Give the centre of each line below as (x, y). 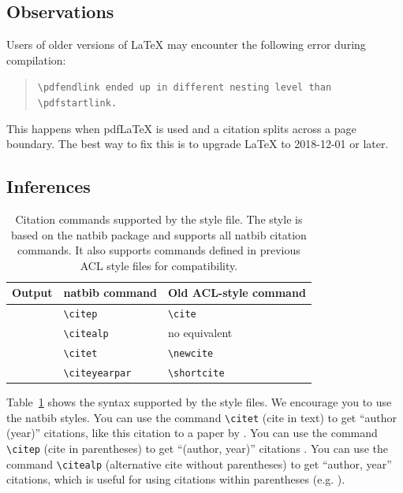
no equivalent (200, 333)
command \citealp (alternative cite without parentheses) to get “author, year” (199, 463)
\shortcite (196, 374)
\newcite (190, 354)
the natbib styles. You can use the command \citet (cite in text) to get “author (202, 417)
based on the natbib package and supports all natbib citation (159, 234)
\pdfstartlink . (77, 104)
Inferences (49, 186)
